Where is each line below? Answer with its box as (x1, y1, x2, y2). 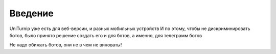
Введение (9, 8, 54, 19)
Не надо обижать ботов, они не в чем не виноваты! (9, 42, 122, 48)
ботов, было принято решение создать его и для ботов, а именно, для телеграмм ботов (9, 32, 202, 38)
